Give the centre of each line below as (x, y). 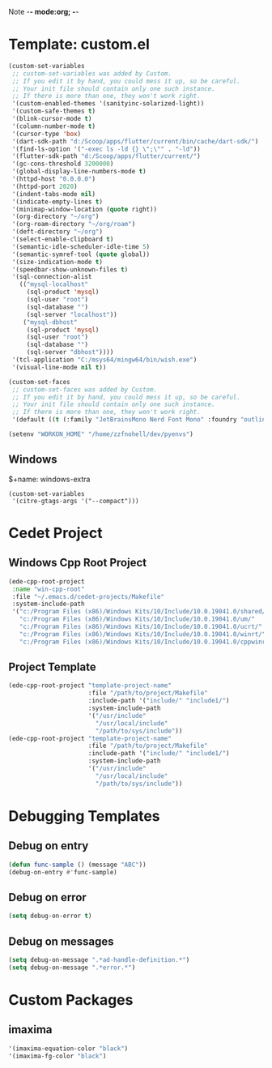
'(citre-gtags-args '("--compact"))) (75, 501)
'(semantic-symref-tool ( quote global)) (81, 254)
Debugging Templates (84, 816)
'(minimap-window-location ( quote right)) (85, 209)
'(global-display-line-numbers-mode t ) (79, 172)
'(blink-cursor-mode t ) (52, 119)
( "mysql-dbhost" (51, 322)
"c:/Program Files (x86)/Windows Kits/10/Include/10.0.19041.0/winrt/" (142, 634)
